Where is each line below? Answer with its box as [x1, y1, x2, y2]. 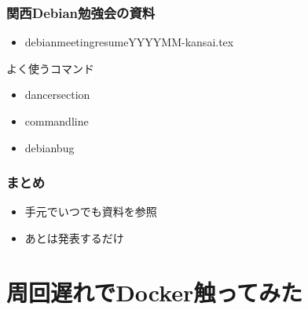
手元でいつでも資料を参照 [24, 203, 157, 220]
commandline [24, 113, 89, 129]
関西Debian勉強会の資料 [6, 2, 156, 22]
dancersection [24, 86, 90, 103]
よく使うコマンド [6, 60, 94, 76]
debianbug [24, 139, 75, 155]
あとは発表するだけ [24, 230, 124, 246]
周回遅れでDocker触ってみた [6, 275, 302, 308]
